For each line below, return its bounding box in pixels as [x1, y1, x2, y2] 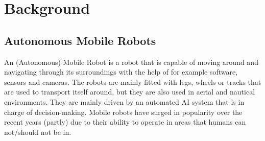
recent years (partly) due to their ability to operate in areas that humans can [4, 116, 246, 127]
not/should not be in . [4, 126, 71, 137]
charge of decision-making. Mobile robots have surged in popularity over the [4, 106, 243, 117]
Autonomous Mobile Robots [4, 32, 156, 48]
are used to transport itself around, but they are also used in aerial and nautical [4, 86, 255, 97]
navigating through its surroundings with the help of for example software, [4, 66, 238, 77]
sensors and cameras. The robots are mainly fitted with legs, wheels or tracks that [4, 76, 261, 87]
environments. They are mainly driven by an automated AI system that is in [4, 96, 245, 107]
